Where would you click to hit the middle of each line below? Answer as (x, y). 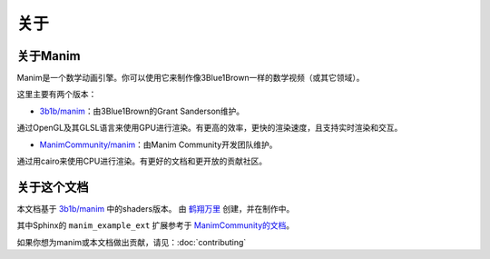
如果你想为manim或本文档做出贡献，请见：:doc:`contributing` (132, 242)
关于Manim (49, 56)
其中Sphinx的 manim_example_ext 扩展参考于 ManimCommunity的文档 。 (156, 225)
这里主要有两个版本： (57, 95)
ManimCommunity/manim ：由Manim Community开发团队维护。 (158, 144)
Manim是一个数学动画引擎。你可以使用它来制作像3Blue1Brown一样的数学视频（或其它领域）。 (191, 78)
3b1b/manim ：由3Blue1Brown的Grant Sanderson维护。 (142, 111)
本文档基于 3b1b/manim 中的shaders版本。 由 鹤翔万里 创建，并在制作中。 (156, 208)
